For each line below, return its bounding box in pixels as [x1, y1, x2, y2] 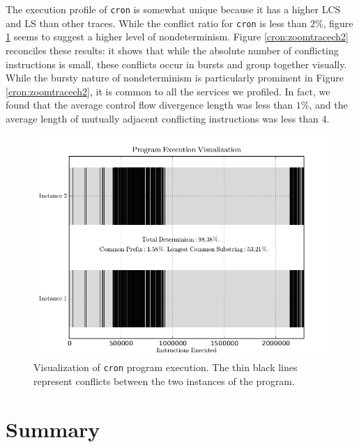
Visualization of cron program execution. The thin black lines [33, 360, 298, 375]
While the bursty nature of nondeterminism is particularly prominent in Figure [6, 70, 344, 85]
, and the [309, 97, 348, 112]
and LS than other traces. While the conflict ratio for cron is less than [6, 15, 307, 30]
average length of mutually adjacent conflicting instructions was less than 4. [6, 111, 330, 125]
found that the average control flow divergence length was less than [6, 97, 293, 112]
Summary [6, 414, 100, 443]
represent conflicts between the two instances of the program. [33, 373, 295, 388]
